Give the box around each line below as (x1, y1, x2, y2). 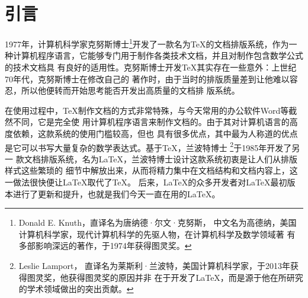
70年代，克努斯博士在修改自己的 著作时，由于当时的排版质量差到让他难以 (5, 72, 290, 85)
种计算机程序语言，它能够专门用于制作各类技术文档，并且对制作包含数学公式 (5, 49, 303, 62)
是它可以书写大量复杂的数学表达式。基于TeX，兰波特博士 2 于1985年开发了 (5, 139, 292, 153)
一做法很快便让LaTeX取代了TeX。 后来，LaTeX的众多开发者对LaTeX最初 (5, 175, 287, 188)
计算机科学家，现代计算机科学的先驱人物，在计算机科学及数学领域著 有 (18, 227, 296, 240)
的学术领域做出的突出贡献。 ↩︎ (18, 283, 134, 295)
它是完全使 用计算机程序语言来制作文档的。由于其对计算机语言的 (37, 116, 290, 128)
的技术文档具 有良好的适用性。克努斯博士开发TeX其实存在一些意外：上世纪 (5, 60, 297, 73)
